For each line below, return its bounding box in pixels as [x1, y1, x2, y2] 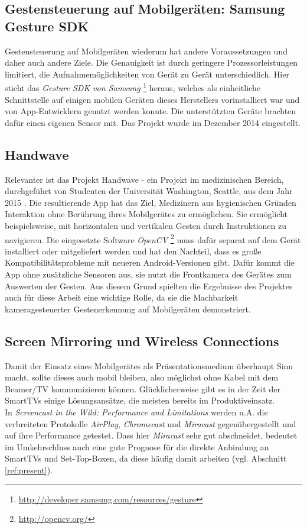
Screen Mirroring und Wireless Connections [5, 331, 279, 350]
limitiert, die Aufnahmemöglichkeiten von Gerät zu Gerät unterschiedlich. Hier [5, 67, 289, 80]
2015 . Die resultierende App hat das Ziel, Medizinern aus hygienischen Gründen [5, 196, 296, 208]
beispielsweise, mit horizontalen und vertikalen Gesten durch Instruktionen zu [5, 219, 287, 231]
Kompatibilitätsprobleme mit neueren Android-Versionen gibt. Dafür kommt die [5, 256, 295, 269]
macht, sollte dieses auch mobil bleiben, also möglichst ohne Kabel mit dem [5, 371, 279, 383]
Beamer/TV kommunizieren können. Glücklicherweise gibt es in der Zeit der [5, 382, 280, 395]
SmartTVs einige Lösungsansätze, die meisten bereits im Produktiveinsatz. [5, 394, 275, 407]
